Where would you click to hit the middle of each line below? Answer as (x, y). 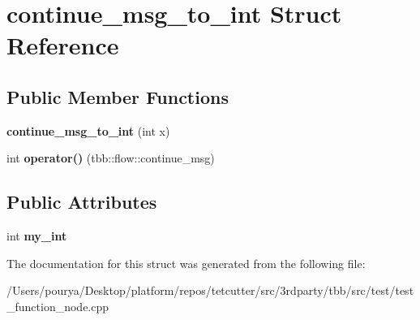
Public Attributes (82, 202)
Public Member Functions (118, 96)
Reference (63, 45)
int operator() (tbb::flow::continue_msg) (111, 158)
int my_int (37, 236)
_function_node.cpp (58, 306)
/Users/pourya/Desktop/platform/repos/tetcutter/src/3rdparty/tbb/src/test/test (210, 290)
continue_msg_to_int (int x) (88, 130)
